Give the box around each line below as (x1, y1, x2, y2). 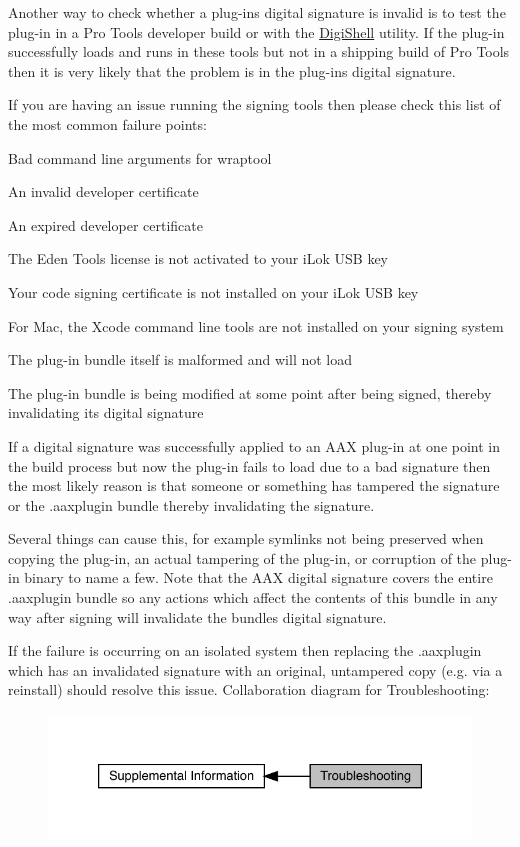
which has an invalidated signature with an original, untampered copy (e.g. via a (8, 659, 503, 680)
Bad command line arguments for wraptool (8, 147, 272, 168)
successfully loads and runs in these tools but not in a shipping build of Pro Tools (8, 41, 510, 62)
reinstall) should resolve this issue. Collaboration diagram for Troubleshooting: (8, 679, 490, 700)
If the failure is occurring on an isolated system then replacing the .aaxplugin (8, 640, 482, 661)
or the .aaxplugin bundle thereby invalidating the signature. (8, 494, 375, 515)
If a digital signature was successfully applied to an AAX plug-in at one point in (8, 435, 500, 456)
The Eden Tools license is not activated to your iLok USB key (8, 248, 388, 269)
